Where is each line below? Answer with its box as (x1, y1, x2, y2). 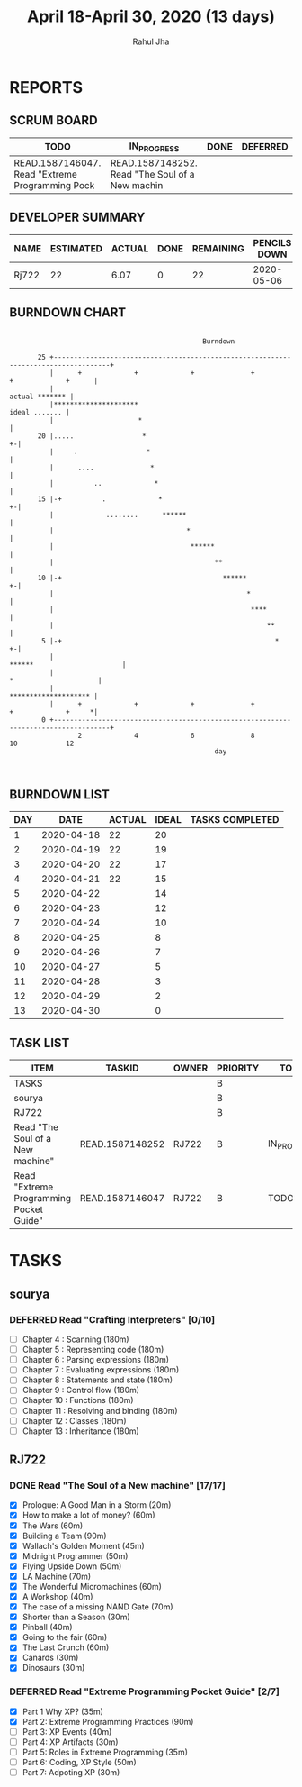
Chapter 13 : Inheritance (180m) (22, 1426, 139, 1436)
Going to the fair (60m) (22, 1632, 108, 1643)
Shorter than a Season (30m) (22, 1611, 130, 1623)
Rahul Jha (132, 36, 170, 47)
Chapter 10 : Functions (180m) (22, 1395, 134, 1406)
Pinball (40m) (22, 1622, 74, 1633)
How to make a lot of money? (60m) (22, 1509, 155, 1520)
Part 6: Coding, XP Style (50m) (22, 1757, 137, 1768)
